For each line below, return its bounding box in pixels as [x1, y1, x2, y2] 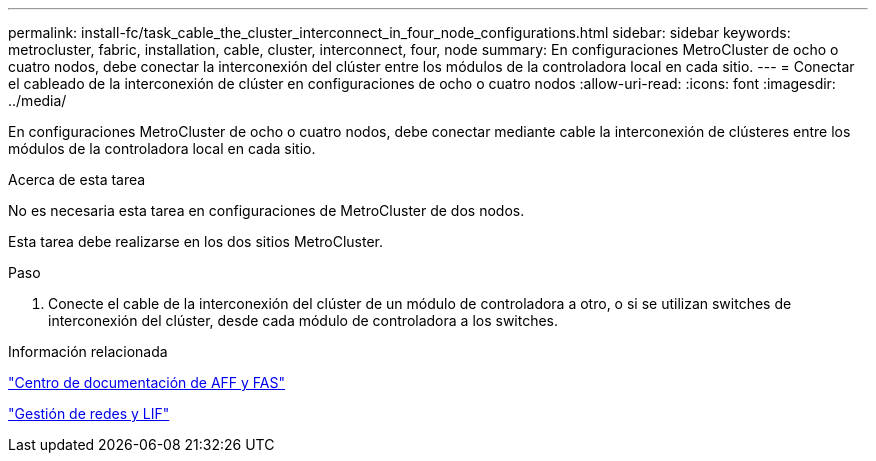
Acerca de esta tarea [8, 171, 146, 188]
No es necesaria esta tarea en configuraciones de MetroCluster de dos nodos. [8, 202, 525, 219]
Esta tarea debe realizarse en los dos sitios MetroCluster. [8, 233, 384, 250]
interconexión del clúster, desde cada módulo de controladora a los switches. [48, 312, 559, 329]
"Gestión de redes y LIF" [8, 405, 170, 422]
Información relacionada [8, 343, 168, 360]
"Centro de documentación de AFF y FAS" [8, 374, 286, 391]
